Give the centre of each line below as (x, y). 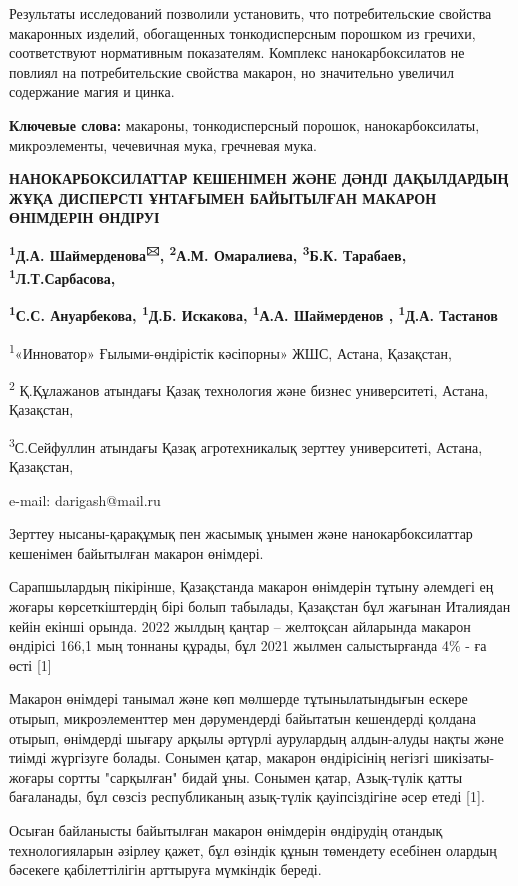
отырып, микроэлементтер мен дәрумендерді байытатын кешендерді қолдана (243, 717)
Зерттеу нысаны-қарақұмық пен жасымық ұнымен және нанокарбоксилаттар (241, 533)
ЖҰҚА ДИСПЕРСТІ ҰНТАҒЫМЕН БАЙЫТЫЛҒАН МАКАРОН (223, 197)
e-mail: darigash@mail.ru (85, 499)
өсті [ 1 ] (30, 664)
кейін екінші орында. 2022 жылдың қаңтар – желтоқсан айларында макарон (240, 625)
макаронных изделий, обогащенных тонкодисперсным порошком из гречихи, (242, 32)
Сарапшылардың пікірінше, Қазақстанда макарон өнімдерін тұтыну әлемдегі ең (251, 586)
